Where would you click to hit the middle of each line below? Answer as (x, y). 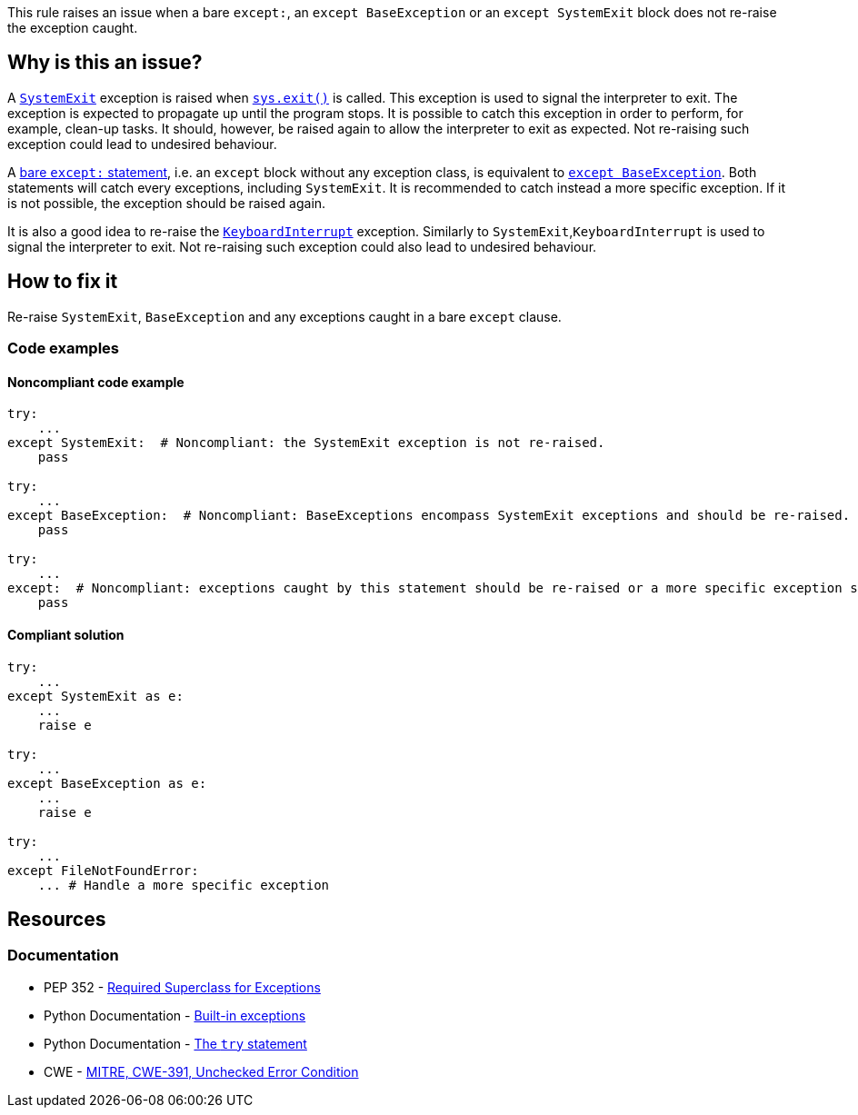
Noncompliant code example (96, 382)
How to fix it (63, 282)
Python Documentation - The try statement (175, 1043)
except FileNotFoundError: (103, 870)
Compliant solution (66, 634)
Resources (57, 919)
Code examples (64, 348)
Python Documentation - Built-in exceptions (175, 1015)
